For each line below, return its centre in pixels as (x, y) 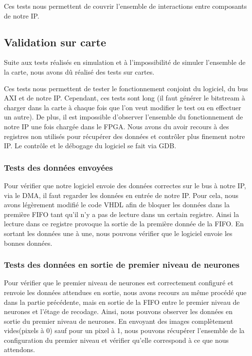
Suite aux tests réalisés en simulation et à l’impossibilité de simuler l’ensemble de (125, 62)
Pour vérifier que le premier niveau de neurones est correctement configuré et (119, 283)
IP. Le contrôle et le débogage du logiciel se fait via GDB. (90, 146)
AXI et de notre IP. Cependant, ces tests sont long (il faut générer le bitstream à (125, 98)
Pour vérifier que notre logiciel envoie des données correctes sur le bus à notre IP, (125, 185)
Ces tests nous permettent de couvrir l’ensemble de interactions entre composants (126, 6)
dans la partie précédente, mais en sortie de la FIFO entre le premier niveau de (122, 302)
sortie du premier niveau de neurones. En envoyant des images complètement (119, 321)
